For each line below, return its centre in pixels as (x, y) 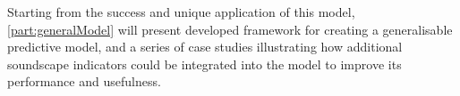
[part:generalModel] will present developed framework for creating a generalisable (230, 29)
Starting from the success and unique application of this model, (181, 12)
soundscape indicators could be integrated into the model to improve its (204, 64)
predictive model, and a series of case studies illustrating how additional (205, 47)
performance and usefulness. (84, 81)
